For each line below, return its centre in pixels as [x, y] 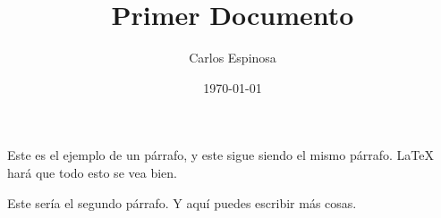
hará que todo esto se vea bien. [92, 172]
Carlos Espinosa [233, 58]
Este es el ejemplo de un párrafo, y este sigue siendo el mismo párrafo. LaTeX [220, 155]
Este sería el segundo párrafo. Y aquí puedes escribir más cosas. [182, 202]
